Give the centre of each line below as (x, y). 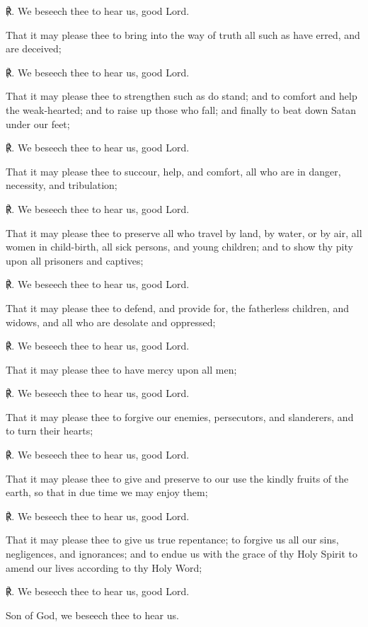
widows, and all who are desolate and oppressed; (111, 322)
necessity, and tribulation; (62, 185)
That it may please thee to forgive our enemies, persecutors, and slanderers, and (180, 416)
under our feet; (38, 123)
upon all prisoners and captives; (75, 260)
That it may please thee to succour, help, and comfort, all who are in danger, (173, 171)
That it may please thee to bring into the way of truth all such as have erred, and (183, 34)
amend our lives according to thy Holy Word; (104, 567)
